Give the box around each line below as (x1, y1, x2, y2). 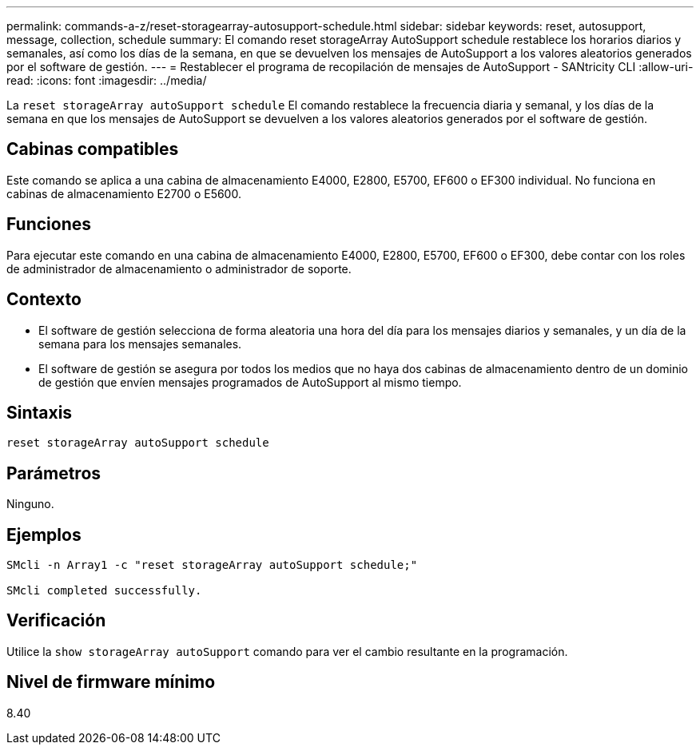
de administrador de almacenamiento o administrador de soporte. (6, 261, 352, 276)
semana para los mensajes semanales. (38, 336, 242, 351)
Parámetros (6, 463, 101, 483)
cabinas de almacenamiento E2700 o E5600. (6, 186, 241, 201)
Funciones (6, 214, 92, 235)
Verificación (6, 610, 106, 631)
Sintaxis (6, 402, 73, 423)
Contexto (6, 289, 82, 310)
